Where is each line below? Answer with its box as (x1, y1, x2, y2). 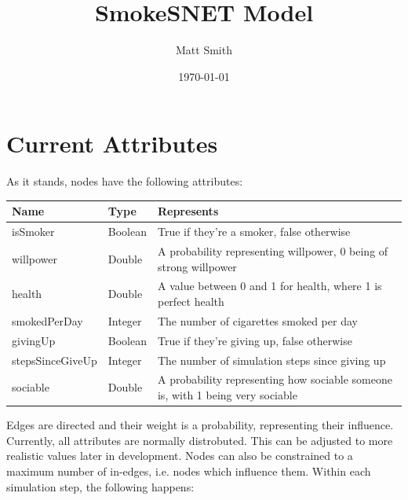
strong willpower (157, 258, 237, 274)
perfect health (157, 293, 224, 310)
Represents (157, 203, 219, 219)
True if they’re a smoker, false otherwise (157, 223, 351, 240)
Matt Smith (176, 42, 232, 58)
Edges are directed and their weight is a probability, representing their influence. (6, 417, 394, 433)
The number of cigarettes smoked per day (157, 312, 358, 329)
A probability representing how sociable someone (157, 371, 392, 388)
